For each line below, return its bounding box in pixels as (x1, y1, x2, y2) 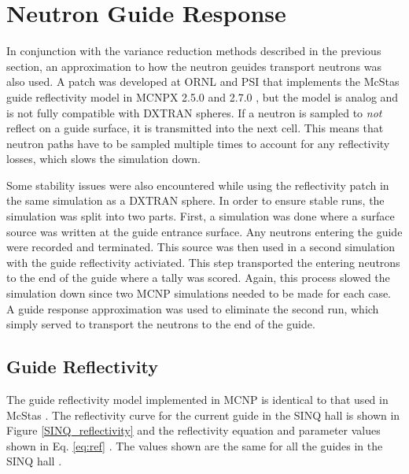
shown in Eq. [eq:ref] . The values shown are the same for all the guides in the (6, 437, 383, 454)
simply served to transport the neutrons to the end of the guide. (6, 316, 315, 332)
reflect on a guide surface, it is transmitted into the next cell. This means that (6, 120, 384, 136)
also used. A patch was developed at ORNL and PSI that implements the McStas (6, 73, 400, 90)
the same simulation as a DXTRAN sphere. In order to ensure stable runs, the (6, 192, 385, 209)
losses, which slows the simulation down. (6, 150, 201, 167)
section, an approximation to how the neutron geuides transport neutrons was (6, 57, 381, 74)
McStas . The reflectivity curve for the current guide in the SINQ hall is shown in (6, 406, 400, 423)
